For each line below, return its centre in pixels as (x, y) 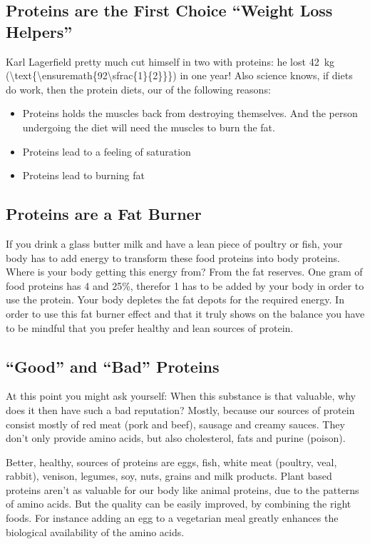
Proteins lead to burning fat (83, 175)
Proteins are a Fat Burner (104, 214)
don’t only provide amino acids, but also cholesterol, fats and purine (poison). (176, 438)
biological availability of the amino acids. (95, 532)
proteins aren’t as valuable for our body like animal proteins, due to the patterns (183, 489)
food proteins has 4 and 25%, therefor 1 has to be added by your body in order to (185, 285)
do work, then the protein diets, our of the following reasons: (138, 89)
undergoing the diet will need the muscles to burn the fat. (149, 127)
